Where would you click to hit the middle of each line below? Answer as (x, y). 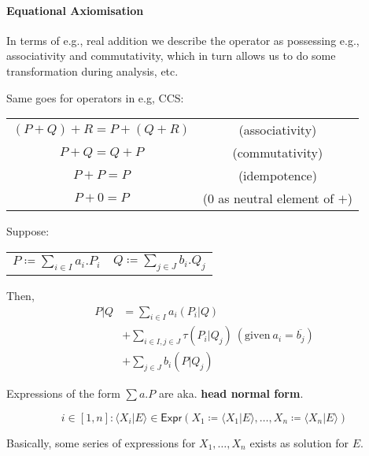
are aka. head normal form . (231, 393)
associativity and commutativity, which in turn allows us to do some (171, 56)
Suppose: (28, 231)
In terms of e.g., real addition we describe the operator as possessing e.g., (183, 40)
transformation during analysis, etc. (92, 70)
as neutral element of (276, 198)
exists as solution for (299, 443)
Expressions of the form (63, 393)
